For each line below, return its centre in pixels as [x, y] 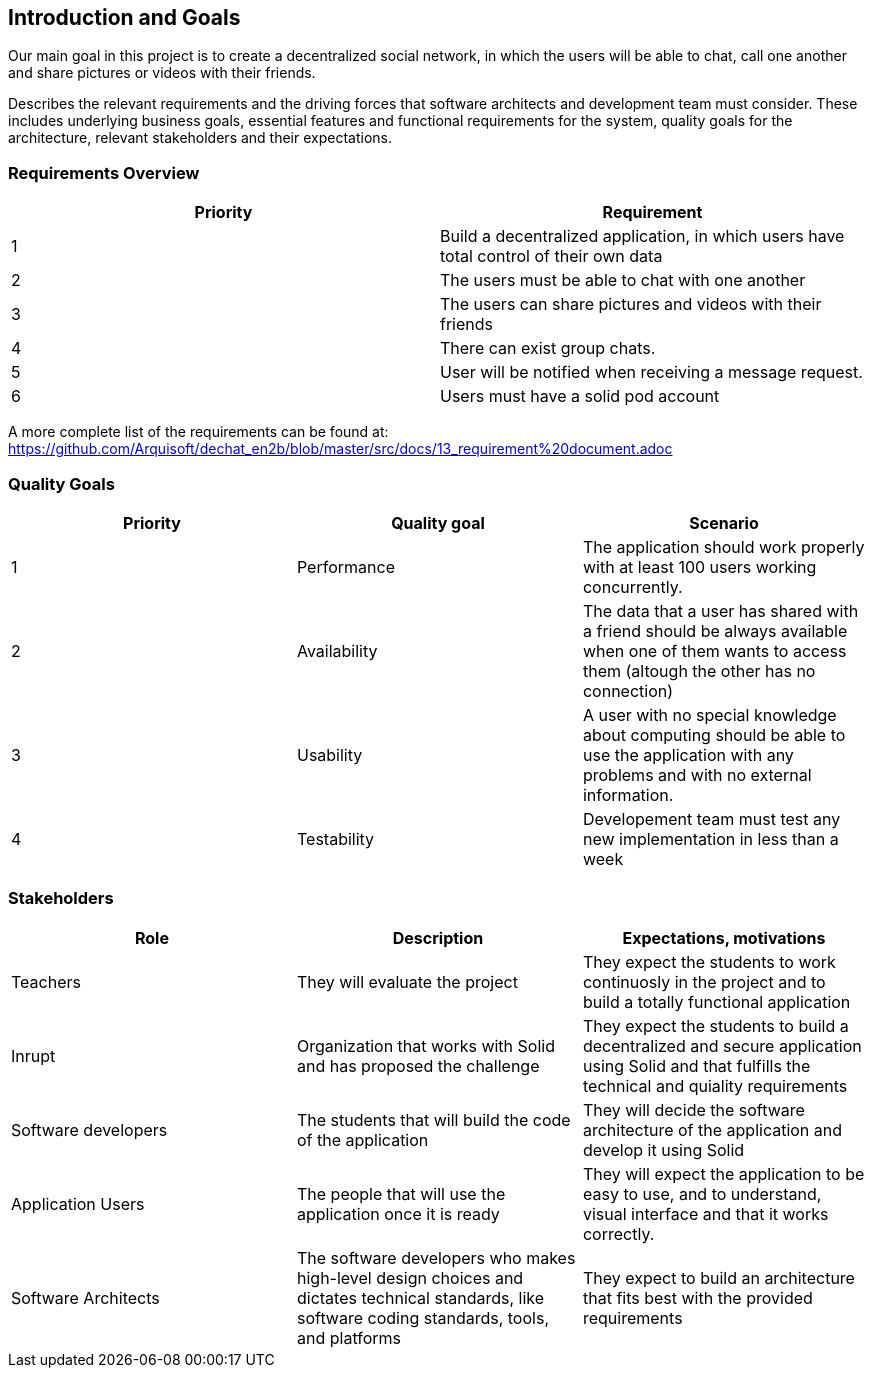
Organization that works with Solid [425, 1045]
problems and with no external [697, 774]
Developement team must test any [711, 818]
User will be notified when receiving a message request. [651, 372]
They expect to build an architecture [718, 1277]
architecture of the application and [712, 1129]
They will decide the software [693, 1109]
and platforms [348, 1337]
